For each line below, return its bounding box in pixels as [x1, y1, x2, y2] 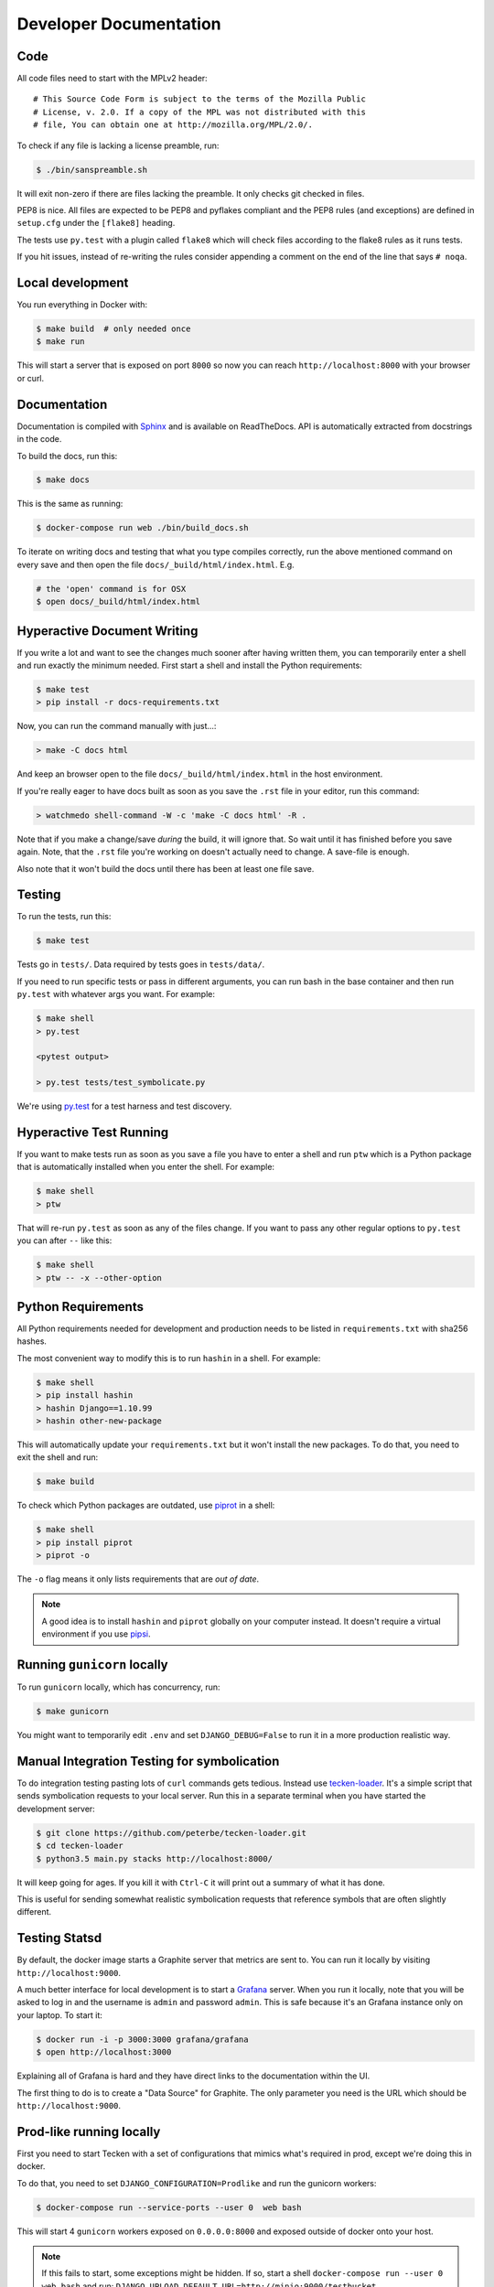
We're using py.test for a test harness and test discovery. [16, 1101, 232, 1111]
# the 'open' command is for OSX [36, 584, 187, 594]
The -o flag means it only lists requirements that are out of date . [16, 1573, 260, 1584]
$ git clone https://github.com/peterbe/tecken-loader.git [36, 1828, 306, 1838]
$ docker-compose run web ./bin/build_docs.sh [36, 522, 249, 533]
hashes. [16, 1336, 48, 1347]
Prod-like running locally [16, 2123, 161, 2140]
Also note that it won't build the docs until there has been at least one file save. [16, 863, 315, 874]
